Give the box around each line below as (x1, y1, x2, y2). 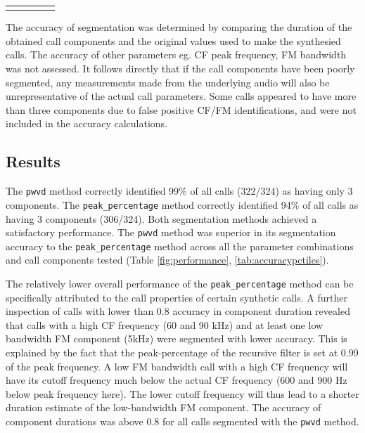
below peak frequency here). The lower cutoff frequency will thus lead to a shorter (6, 386, 359, 401)
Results (6, 150, 60, 172)
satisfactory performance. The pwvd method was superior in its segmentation (6, 225, 336, 240)
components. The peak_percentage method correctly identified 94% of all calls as (6, 197, 359, 212)
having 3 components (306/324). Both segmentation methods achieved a (6, 211, 317, 226)
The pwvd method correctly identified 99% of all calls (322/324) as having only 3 (6, 183, 353, 198)
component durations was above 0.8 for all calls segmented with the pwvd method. (6, 414, 359, 429)
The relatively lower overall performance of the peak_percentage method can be (6, 276, 354, 291)
